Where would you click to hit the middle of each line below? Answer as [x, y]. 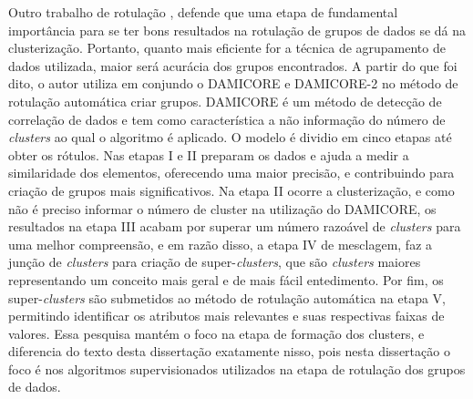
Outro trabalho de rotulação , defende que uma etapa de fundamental [203, 12]
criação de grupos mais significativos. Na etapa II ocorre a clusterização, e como [231, 190]
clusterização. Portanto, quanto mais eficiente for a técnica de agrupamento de [227, 48]
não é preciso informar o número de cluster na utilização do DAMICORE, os [222, 208]
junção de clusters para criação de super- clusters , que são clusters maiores [215, 262]
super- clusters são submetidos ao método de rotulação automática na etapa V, [227, 297]
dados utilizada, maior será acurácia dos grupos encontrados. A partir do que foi [233, 65]
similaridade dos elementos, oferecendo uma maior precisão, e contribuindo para [231, 173]
